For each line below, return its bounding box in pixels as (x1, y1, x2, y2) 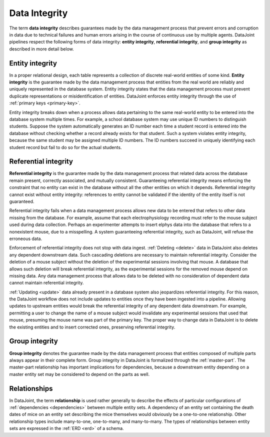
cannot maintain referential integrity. (9, 280, 84, 286)
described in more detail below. (9, 45, 74, 52)
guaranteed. (9, 198, 34, 204)
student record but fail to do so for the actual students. (9, 144, 122, 150)
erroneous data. (9, 235, 42, 241)
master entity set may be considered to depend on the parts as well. (9, 371, 150, 377)
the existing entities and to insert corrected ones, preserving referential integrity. (9, 324, 175, 330)
